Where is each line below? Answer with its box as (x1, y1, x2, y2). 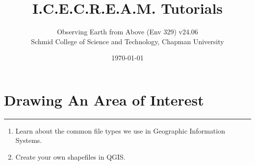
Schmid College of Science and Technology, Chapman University (31, 36, 224, 46)
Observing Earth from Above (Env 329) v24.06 (57, 27, 198, 37)
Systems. (15, 135, 42, 145)
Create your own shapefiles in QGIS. (15, 152, 126, 162)
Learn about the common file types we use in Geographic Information (15, 125, 225, 136)
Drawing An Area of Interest (4, 89, 204, 110)
